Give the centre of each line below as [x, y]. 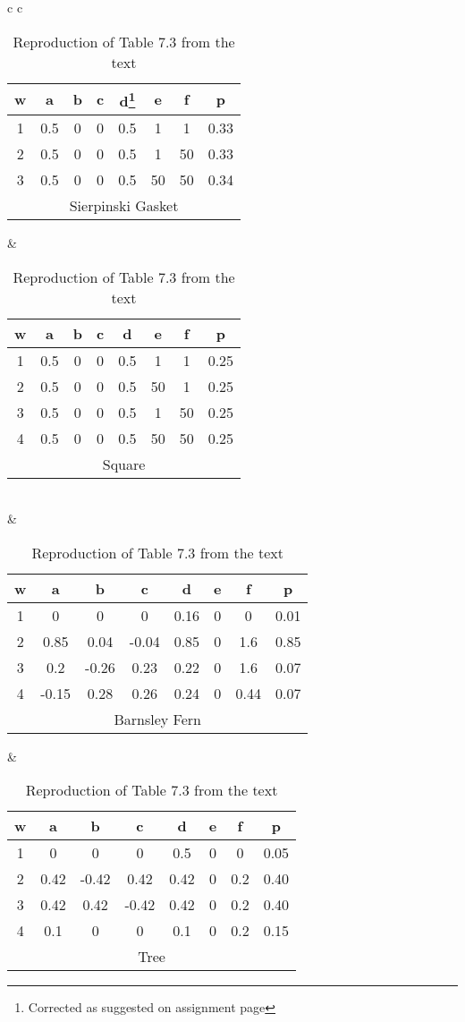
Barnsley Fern [157, 719]
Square [124, 464]
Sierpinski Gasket [124, 205]
